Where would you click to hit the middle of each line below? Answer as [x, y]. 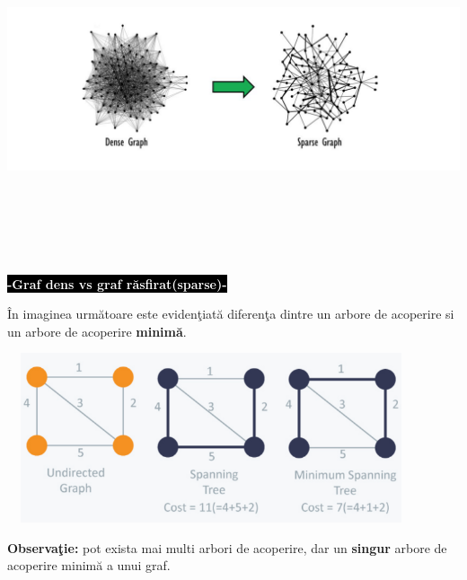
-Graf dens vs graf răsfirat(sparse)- [117, 283]
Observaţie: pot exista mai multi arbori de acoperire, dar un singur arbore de [227, 547]
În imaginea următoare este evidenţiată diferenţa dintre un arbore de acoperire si [231, 314]
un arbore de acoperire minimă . [97, 331]
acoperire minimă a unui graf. [89, 565]
